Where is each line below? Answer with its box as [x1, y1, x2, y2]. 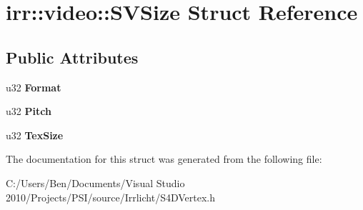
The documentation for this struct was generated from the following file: [6, 151, 322, 166]
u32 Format [6, 79, 61, 94]
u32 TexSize [6, 127, 64, 142]
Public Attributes [6, 46, 139, 68]
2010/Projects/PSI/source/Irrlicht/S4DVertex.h [6, 189, 216, 204]
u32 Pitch [6, 104, 51, 119]
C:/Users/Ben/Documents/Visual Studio [6, 175, 185, 190]
